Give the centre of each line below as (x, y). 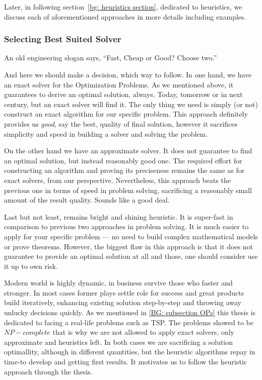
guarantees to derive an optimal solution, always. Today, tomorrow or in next (123, 94)
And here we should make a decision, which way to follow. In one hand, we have (128, 74)
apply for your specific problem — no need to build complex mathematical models (131, 236)
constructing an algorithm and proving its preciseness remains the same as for (124, 170)
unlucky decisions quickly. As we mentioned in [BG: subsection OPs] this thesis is (130, 312)
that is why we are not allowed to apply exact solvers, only (143, 332)
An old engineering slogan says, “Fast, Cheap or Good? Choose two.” (111, 58)
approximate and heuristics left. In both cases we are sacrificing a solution (119, 342)
